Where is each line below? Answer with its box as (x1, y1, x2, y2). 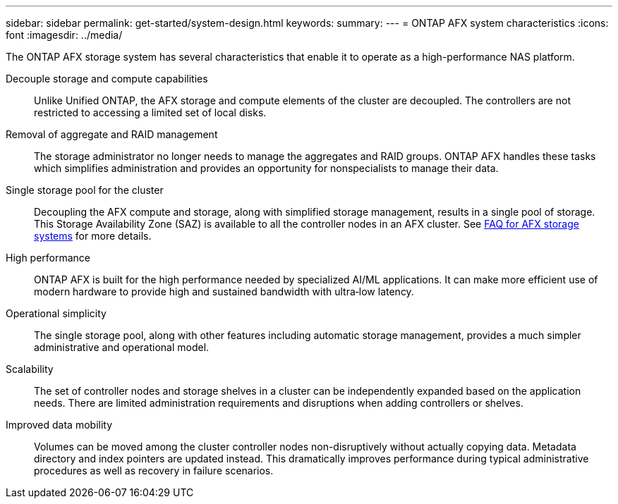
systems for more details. (34, 230, 152, 242)
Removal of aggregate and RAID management (6, 128, 218, 140)
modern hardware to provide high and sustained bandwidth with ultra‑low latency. (34, 285, 414, 297)
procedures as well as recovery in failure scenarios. (34, 465, 274, 477)
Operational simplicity (6, 307, 107, 319)
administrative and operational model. (34, 341, 210, 353)
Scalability (6, 363, 54, 375)
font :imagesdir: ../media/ (6, 29, 123, 41)
